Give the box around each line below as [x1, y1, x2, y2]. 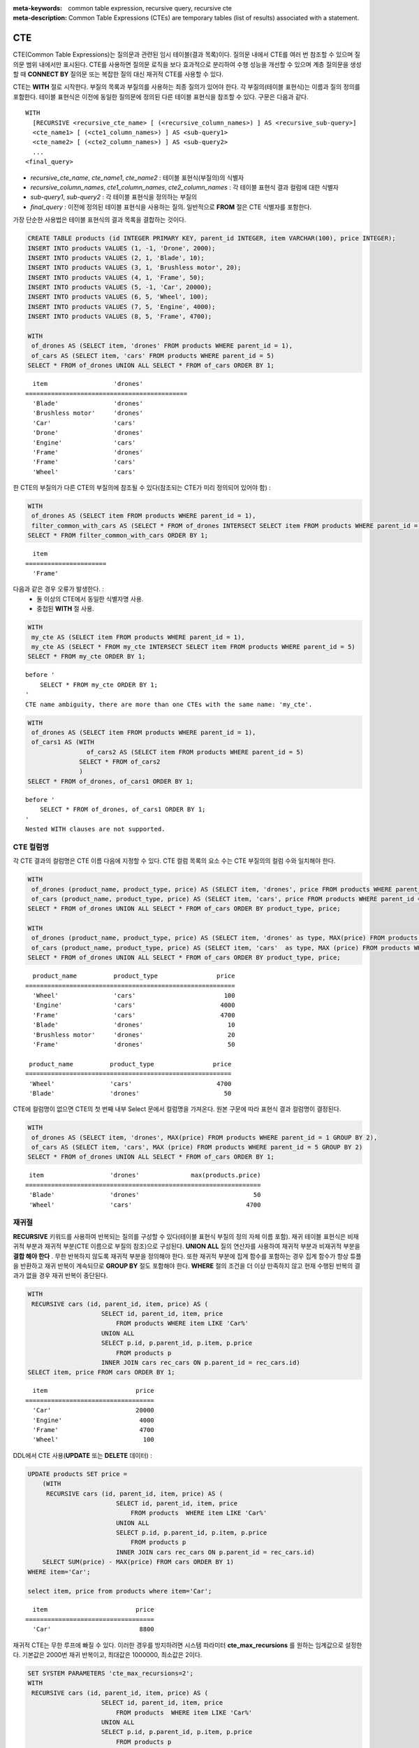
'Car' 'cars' [32, 419, 136, 427]
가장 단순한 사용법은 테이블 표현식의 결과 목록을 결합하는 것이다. [13, 215, 186, 224]
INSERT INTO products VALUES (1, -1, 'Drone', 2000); [27, 244, 216, 252]
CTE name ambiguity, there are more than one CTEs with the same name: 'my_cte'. [25, 700, 313, 708]
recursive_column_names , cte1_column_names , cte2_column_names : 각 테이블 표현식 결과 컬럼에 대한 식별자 [30, 182, 339, 192]
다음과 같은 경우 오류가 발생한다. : [13, 585, 105, 594]
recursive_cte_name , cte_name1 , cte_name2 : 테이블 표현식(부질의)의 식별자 [30, 173, 244, 182]
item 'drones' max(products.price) [29, 1171, 261, 1180]
